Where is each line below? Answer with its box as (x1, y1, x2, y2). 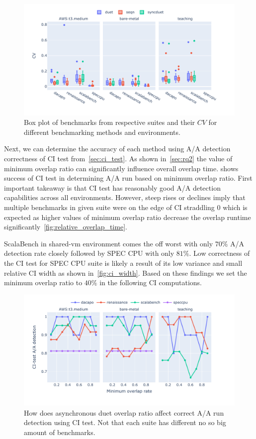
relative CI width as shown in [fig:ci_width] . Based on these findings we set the (4, 267, 247, 278)
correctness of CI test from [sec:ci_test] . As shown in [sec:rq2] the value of (4, 153, 233, 163)
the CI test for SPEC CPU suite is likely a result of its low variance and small (4, 257, 243, 268)
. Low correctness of (189, 248, 250, 258)
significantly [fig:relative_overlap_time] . (4, 221, 127, 232)
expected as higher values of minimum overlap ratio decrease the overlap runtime (4, 212, 251, 222)
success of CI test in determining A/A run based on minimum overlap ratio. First (4, 173, 253, 183)
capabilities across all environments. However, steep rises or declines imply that (4, 192, 246, 203)
